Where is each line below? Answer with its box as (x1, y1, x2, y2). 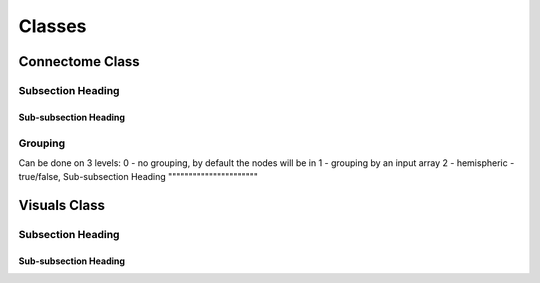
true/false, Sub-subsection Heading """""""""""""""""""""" (18, 171, 259, 183)
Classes (18, 15, 87, 37)
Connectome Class (18, 53, 140, 70)
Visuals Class (18, 197, 105, 214)
